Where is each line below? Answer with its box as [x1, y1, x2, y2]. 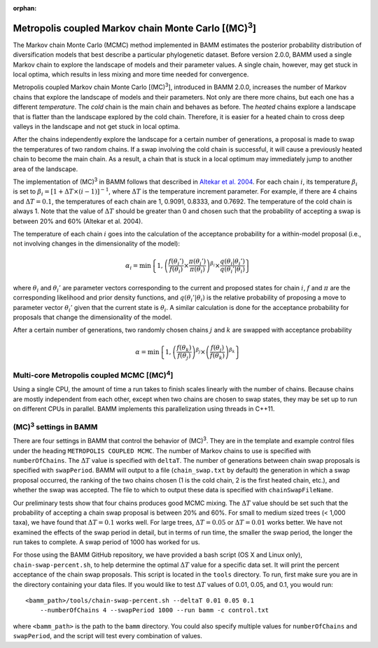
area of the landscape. [13, 165, 78, 173]
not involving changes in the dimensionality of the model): [13, 239, 180, 248]
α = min [135, 348, 160, 356]
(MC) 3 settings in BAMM [13, 421, 98, 431]
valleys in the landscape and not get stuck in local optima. [13, 123, 181, 131]
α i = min [125, 262, 152, 271]
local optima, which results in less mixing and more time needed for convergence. [13, 70, 249, 79]
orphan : [13, 4, 37, 12]
